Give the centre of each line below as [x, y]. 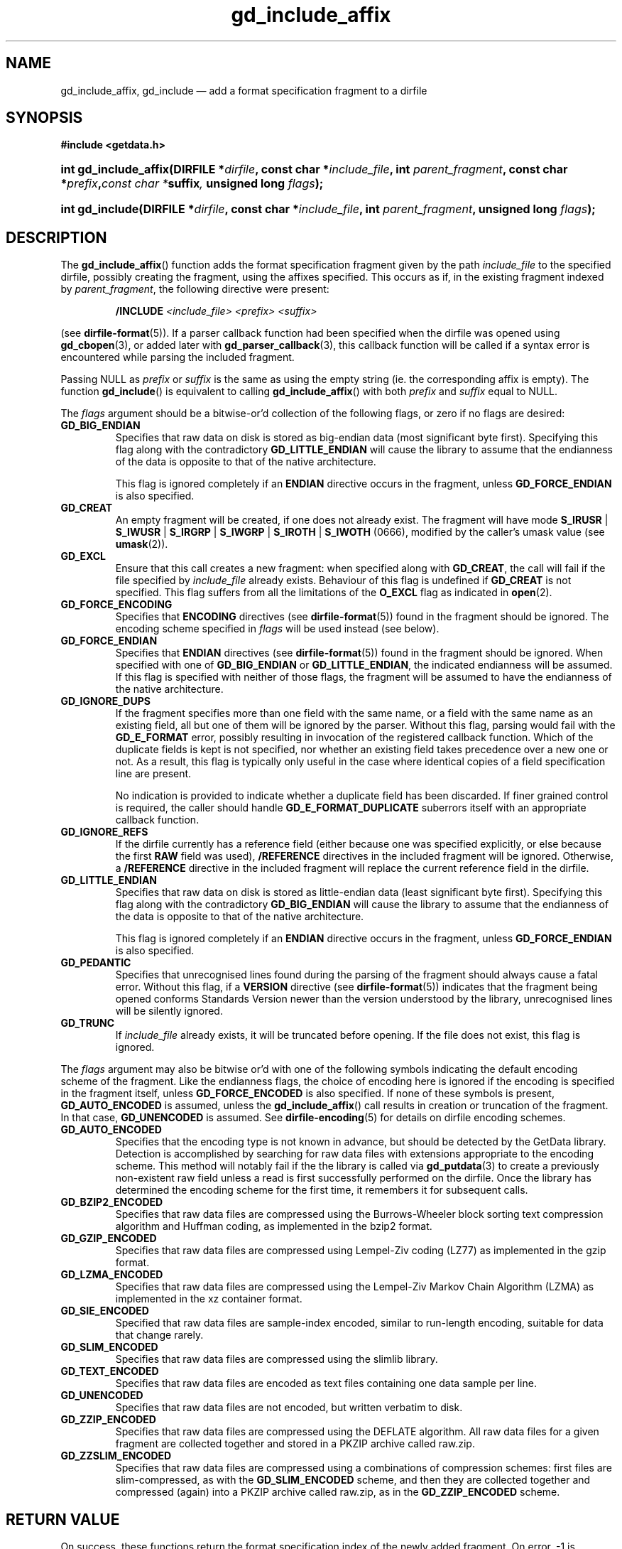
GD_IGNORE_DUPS [105, 701]
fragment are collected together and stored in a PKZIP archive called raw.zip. [295, 1444]
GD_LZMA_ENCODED [112, 1275]
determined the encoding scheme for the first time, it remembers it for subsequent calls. [322, 1190]
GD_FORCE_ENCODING [116, 605]
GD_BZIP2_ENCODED [112, 1202]
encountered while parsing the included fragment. [178, 357]
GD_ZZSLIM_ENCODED [116, 1456]
